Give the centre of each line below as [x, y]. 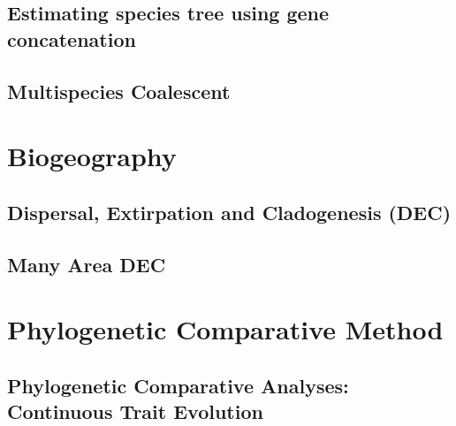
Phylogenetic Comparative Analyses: [178, 385]
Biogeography [92, 156]
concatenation [72, 38]
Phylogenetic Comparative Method [225, 329]
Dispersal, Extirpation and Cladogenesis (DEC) [229, 212]
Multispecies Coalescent [119, 91]
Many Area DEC [87, 264]
